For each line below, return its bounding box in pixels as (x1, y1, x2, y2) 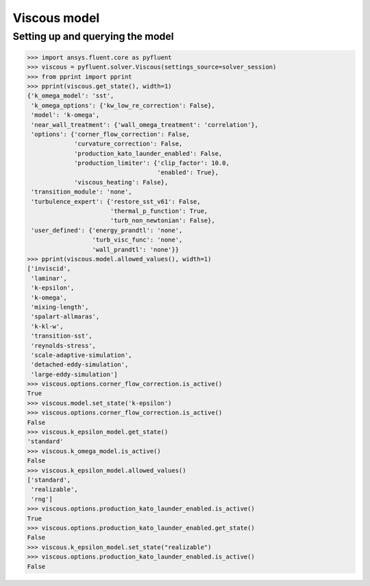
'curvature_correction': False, (74, 140, 183, 148)
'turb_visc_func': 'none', (92, 236, 183, 244)
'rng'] (31, 495, 53, 503)
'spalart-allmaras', (31, 313, 100, 320)
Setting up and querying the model (12, 30, 174, 43)
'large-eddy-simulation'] (31, 371, 118, 378)
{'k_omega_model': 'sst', (27, 92, 114, 99)
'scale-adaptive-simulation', (31, 351, 133, 359)
